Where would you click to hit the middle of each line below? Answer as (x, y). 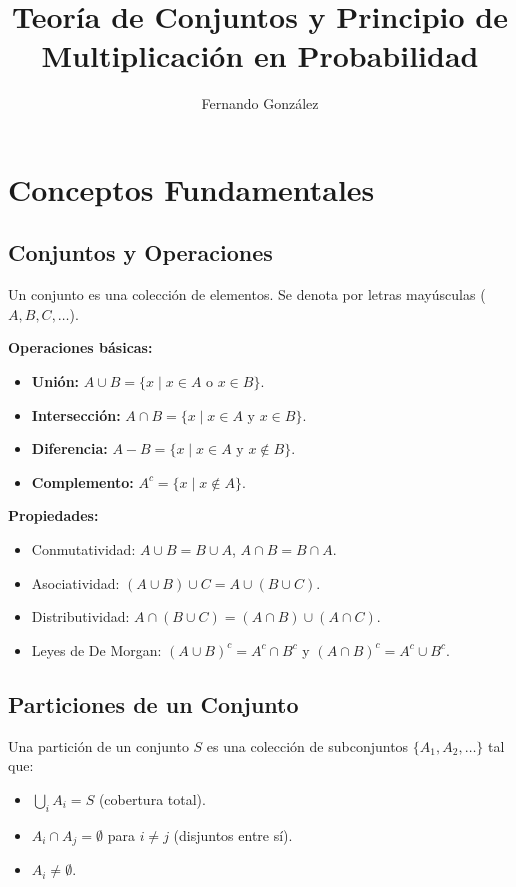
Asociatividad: (75, 582)
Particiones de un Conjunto (153, 703)
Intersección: (76, 414)
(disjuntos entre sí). (233, 834)
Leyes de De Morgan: (96, 649)
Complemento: (82, 481)
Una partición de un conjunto (98, 745)
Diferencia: (69, 448)
